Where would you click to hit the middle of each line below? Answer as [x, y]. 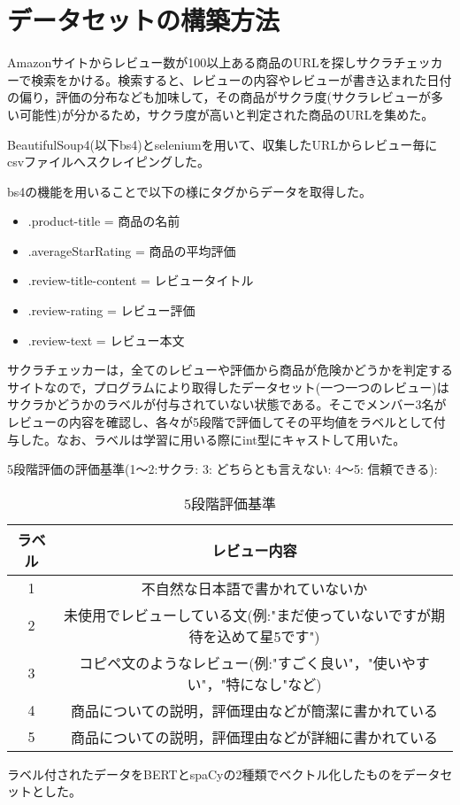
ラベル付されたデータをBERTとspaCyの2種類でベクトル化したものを [205, 774]
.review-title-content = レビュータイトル [141, 280]
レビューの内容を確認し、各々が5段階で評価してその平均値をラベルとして [220, 422]
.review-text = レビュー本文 [106, 340]
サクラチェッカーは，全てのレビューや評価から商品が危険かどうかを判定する [230, 370]
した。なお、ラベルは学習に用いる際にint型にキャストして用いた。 [212, 439]
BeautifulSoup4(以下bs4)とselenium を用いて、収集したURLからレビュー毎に [222, 144]
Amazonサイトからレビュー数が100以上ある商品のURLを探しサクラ [200, 62]
